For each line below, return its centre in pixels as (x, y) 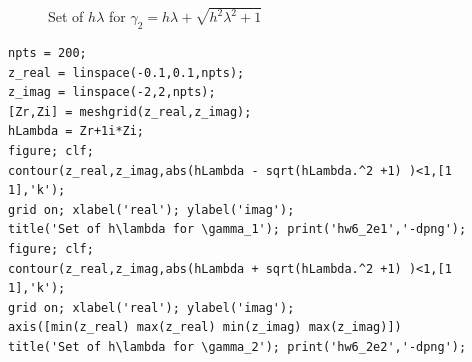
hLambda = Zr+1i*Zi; (76, 131)
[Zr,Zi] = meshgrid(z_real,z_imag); (130, 111)
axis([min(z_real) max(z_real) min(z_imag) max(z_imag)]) (205, 327)
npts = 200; (47, 53)
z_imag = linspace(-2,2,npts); (112, 92)
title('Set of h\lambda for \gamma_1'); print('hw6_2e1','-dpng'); (237, 229)
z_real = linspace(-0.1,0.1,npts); (126, 72)
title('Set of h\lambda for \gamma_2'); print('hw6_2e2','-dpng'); (237, 346)
